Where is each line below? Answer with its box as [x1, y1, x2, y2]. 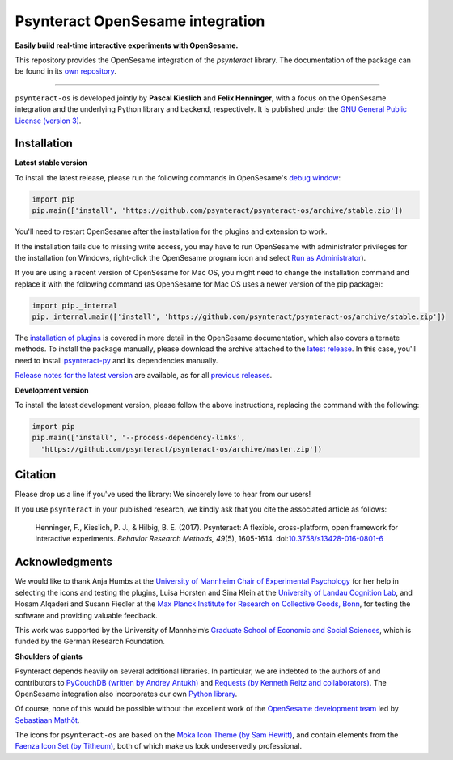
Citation [15, 468, 57, 482]
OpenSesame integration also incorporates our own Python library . [15, 689, 238, 698]
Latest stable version [15, 158, 88, 168]
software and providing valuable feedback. [15, 610, 158, 620]
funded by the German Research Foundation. [15, 636, 165, 647]
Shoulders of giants [15, 652, 83, 661]
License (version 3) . [15, 116, 82, 125]
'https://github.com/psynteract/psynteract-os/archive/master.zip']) [40, 444, 323, 453]
